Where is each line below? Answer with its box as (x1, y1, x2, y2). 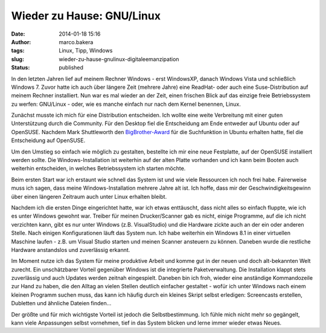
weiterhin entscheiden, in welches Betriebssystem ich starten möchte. (11, 165, 186, 172)
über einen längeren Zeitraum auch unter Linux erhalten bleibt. (11, 193, 167, 200)
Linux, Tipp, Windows (59, 47, 113, 54)
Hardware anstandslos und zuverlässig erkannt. (11, 246, 130, 253)
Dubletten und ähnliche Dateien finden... (11, 300, 112, 307)
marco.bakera (59, 38, 94, 45)
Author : (11, 38, 31, 45)
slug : (11, 55, 24, 63)
